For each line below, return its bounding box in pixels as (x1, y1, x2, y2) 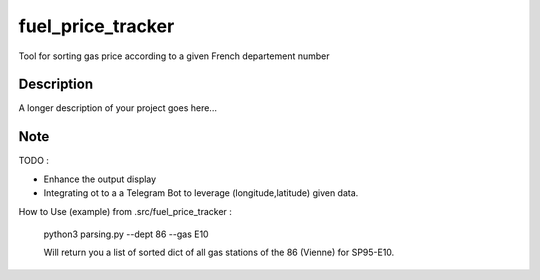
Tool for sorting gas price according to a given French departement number (18, 50, 330, 62)
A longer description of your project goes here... (18, 102, 217, 114)
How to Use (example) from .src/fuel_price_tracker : (18, 205, 232, 217)
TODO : (18, 155, 50, 167)
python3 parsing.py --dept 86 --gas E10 (43, 228, 209, 240)
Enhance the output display (43, 173, 157, 185)
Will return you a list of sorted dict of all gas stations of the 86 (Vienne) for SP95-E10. (43, 246, 395, 259)
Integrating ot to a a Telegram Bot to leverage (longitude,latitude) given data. (43, 187, 359, 199)
